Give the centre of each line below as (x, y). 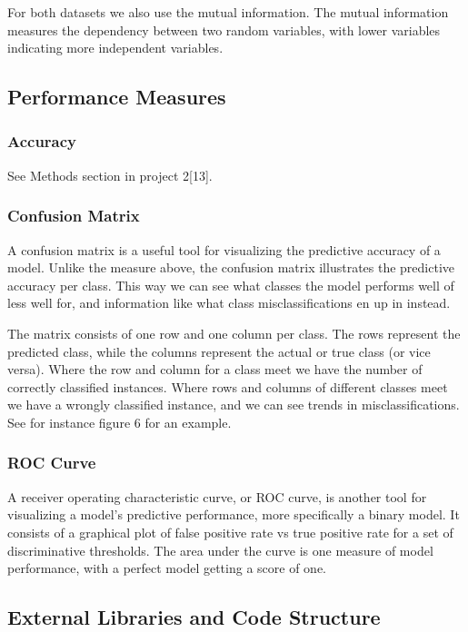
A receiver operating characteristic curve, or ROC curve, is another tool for (217, 496)
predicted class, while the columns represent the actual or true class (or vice (219, 351)
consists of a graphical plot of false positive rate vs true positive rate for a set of (230, 532)
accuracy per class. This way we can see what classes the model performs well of (231, 285)
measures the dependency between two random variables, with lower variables (224, 30)
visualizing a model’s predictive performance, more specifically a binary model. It (234, 514)
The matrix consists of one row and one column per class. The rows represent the (234, 333)
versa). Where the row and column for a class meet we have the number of (215, 369)
